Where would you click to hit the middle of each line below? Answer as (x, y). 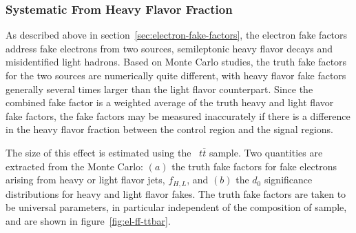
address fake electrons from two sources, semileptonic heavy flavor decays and (169, 48)
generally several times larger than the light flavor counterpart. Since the (159, 89)
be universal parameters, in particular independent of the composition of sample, (176, 207)
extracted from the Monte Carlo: (75, 166)
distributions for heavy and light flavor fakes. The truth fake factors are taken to (176, 193)
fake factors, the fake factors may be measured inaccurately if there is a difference (178, 115)
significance (288, 180)
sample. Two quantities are (266, 152)
